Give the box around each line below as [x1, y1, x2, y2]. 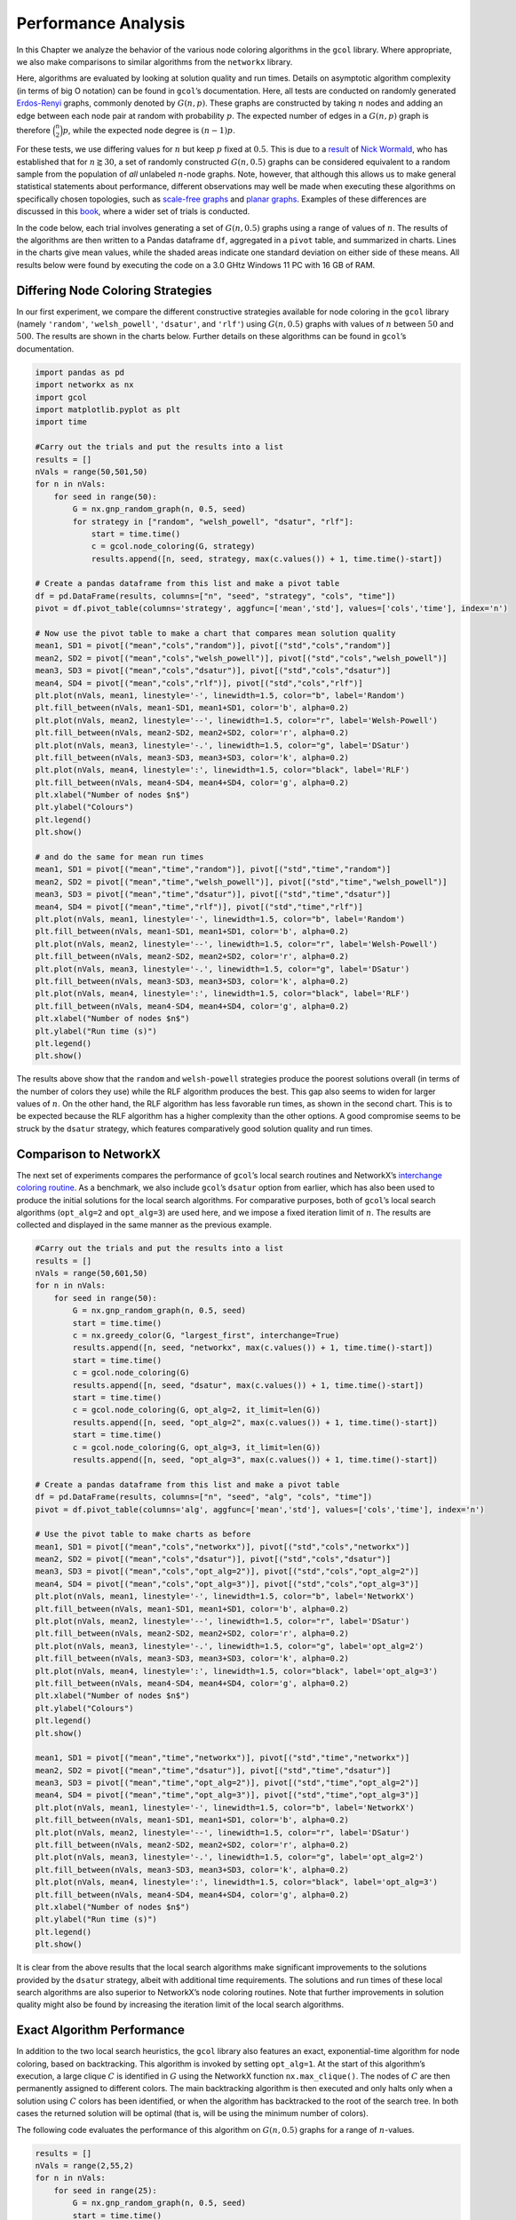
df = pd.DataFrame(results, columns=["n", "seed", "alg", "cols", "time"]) [35, 1492, 373, 1502]
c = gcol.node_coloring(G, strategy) [91, 542, 256, 551]
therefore [16, 124, 51, 135]
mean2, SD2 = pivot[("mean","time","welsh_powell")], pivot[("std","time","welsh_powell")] [35, 876, 448, 887]
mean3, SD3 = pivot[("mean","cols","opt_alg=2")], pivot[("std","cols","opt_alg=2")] [35, 1566, 419, 1576]
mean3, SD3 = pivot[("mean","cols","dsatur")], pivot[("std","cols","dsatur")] [35, 666, 392, 676]
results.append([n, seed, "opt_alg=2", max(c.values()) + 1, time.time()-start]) [72, 1417, 439, 1427]
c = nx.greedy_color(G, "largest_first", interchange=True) [72, 1330, 340, 1341]
